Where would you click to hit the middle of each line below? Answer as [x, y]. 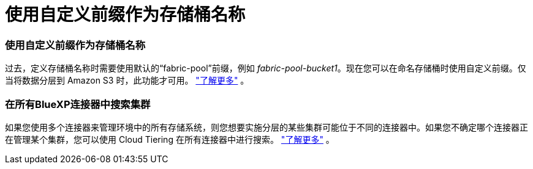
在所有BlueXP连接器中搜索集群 [78, 104]
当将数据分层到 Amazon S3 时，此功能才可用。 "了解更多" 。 [127, 81]
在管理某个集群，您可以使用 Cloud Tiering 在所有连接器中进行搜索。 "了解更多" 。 [170, 139]
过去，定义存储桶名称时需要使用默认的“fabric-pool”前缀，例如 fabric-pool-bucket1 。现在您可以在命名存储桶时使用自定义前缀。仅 [266, 68]
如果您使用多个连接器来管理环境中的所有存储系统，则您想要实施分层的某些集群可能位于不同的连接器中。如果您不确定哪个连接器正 [266, 127]
